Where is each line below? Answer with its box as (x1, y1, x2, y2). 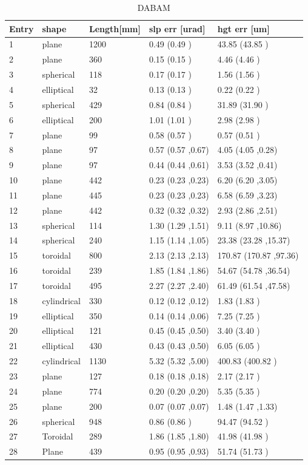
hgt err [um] (217, 22, 270, 35)
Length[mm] (89, 22, 141, 35)
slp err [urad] (149, 22, 206, 35)
